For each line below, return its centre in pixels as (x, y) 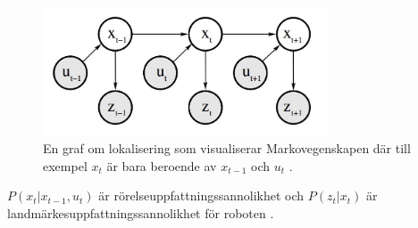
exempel (65, 165)
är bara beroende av (162, 165)
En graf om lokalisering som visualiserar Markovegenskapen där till (227, 148)
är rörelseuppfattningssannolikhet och (201, 195)
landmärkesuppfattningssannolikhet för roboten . (141, 212)
